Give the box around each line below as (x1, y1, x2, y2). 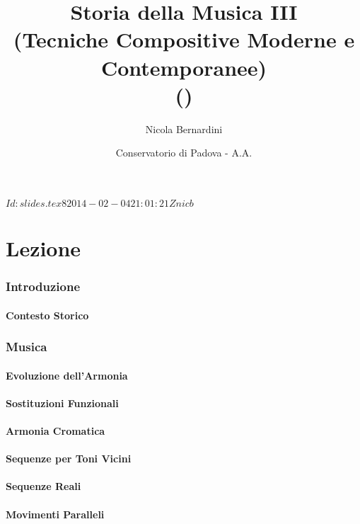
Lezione (6, 234, 81, 263)
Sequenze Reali (6, 479, 81, 494)
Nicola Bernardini (145, 121, 223, 136)
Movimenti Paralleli (6, 506, 105, 521)
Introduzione (6, 278, 81, 295)
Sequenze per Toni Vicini (6, 451, 132, 466)
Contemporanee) (100, 52, 267, 81)
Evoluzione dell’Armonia (6, 368, 128, 382)
